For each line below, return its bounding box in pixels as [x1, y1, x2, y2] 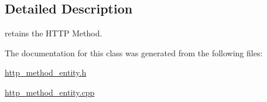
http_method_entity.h [5, 66, 87, 79]
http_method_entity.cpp [5, 86, 95, 98]
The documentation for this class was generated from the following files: [5, 46, 263, 59]
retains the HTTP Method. [5, 27, 102, 39]
